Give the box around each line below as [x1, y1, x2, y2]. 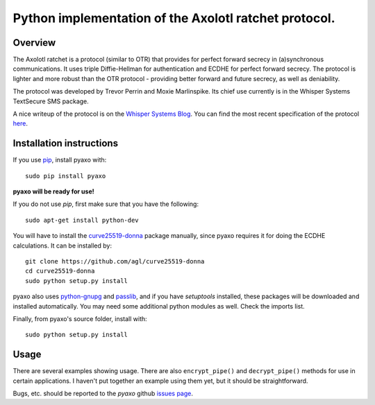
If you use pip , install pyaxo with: [12, 156, 107, 164]
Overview [12, 37, 56, 49]
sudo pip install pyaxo [25, 172, 106, 180]
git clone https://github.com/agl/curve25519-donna [25, 257, 205, 266]
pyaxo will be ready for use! [12, 187, 94, 196]
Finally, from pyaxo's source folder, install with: [12, 315, 147, 322]
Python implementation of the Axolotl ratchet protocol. [12, 10, 335, 26]
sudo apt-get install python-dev [25, 216, 139, 224]
